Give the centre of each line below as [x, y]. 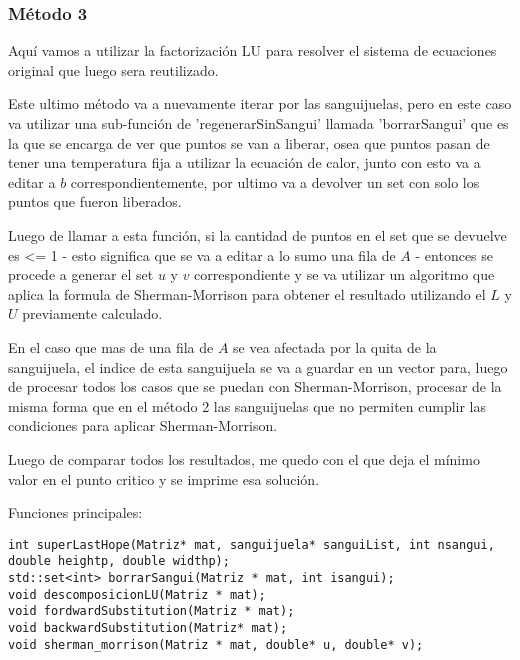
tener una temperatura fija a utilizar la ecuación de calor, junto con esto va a [244, 162]
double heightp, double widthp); [119, 561]
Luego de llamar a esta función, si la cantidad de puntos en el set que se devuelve [257, 234]
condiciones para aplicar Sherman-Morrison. [143, 425]
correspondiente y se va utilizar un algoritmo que [344, 274]
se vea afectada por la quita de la [335, 346]
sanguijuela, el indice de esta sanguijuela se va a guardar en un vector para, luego [258, 366]
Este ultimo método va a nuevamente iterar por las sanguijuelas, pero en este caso [260, 103]
